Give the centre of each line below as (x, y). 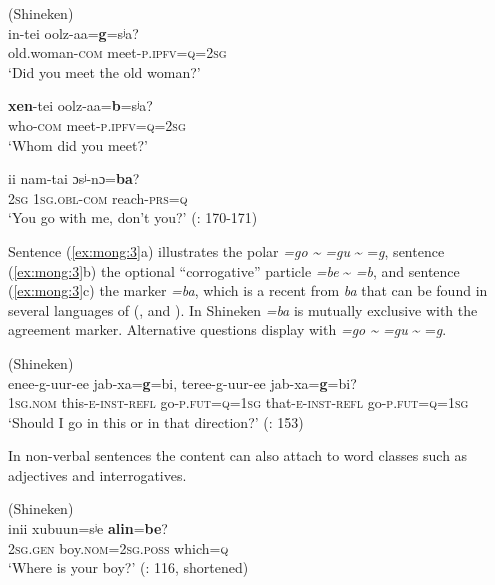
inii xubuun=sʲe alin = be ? (88, 528)
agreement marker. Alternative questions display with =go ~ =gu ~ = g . (227, 329)
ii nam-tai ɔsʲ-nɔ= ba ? (74, 178)
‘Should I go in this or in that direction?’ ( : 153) (156, 421)
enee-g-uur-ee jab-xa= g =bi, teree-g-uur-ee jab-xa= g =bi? (182, 382)
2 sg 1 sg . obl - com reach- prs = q (98, 197)
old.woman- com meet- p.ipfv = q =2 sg (117, 52)
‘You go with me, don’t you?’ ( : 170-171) (133, 217)
